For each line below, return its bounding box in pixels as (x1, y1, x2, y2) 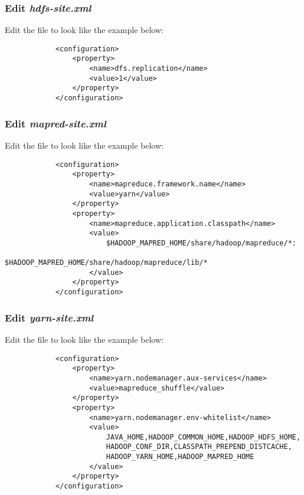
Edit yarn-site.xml (5, 310, 94, 324)
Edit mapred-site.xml (5, 116, 106, 130)
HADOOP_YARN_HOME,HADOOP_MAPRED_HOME (106, 453, 254, 461)
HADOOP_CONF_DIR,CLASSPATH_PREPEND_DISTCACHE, (106, 442, 292, 451)
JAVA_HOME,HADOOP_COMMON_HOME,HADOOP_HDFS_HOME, (106, 432, 301, 441)
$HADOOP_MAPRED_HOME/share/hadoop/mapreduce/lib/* (5, 258, 208, 267)
